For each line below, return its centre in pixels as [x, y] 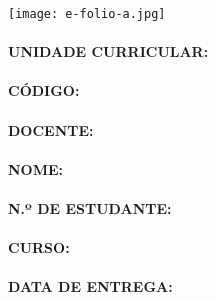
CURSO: [39, 247]
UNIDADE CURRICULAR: [108, 51]
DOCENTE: [51, 129]
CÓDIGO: [44, 90]
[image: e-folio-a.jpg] [87, 14]
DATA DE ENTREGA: [90, 286]
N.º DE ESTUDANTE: [90, 208]
